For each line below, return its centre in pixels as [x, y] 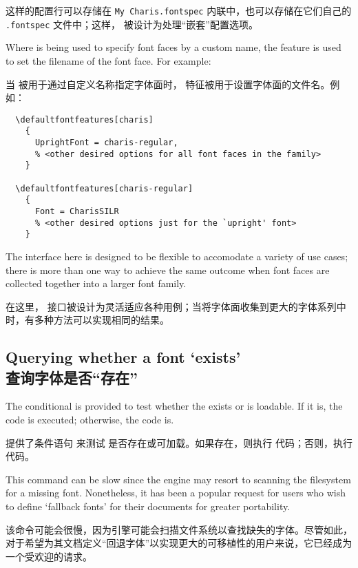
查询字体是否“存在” [72, 377]
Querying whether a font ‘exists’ [123, 357]
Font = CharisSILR [77, 211]
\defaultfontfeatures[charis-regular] [104, 188]
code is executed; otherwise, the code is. [90, 420]
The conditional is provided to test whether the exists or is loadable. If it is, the [174, 406]
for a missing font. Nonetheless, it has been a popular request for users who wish [176, 493]
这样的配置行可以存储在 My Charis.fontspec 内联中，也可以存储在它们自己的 [179, 10]
